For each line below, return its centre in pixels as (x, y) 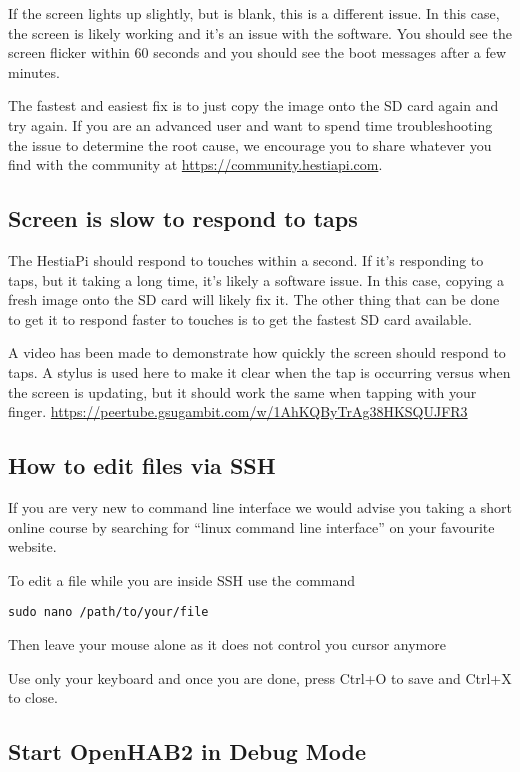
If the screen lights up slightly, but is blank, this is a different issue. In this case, (254, 13)
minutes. (34, 71)
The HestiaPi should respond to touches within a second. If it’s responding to (246, 259)
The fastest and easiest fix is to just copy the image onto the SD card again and (253, 105)
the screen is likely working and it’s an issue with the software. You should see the (260, 32)
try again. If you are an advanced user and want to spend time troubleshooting (250, 124)
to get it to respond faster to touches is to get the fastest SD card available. (240, 318)
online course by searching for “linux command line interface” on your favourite (251, 526)
